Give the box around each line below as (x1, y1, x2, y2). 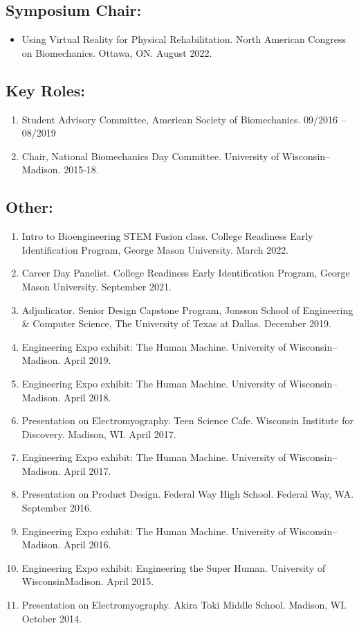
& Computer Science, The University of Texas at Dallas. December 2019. (21, 316, 331, 331)
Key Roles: (6, 79, 85, 101)
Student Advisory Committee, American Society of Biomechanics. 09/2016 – (21, 112, 346, 126)
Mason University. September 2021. (21, 279, 172, 293)
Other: (6, 196, 53, 218)
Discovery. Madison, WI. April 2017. (21, 426, 176, 441)
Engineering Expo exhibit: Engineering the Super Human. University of (21, 560, 326, 575)
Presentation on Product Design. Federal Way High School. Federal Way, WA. (21, 487, 354, 501)
